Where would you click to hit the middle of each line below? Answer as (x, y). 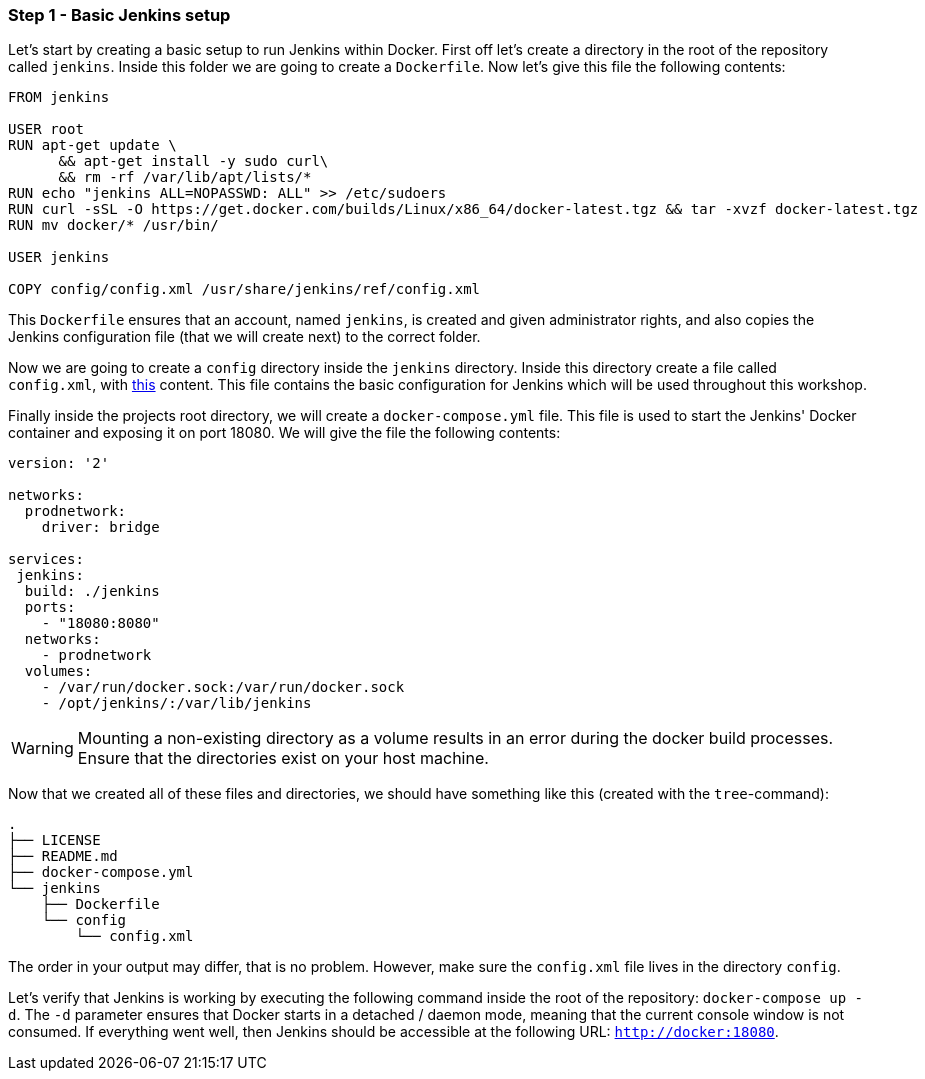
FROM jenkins (59, 97)
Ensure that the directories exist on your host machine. (283, 758)
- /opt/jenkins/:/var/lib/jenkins (176, 703)
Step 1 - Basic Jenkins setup (119, 15)
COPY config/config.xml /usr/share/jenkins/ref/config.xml (244, 289)
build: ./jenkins (92, 591)
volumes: (58, 671)
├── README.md (63, 856)
